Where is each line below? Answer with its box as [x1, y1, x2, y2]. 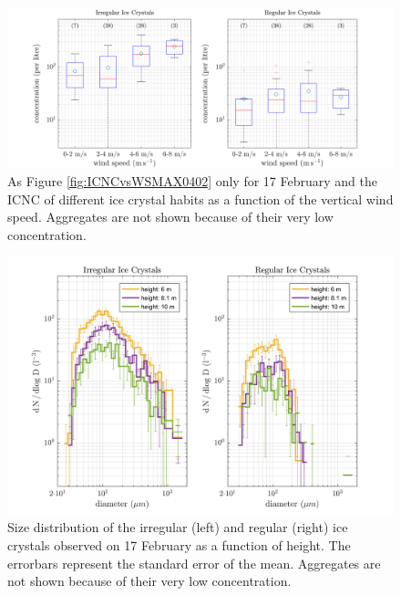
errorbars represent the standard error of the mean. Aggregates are [7, 553, 381, 572]
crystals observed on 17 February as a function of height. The [7, 535, 351, 554]
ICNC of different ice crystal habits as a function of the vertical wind [7, 189, 394, 208]
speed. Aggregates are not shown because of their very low [7, 207, 334, 226]
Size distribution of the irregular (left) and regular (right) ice [7, 518, 348, 537]
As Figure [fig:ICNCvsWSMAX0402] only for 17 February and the [7, 171, 377, 190]
